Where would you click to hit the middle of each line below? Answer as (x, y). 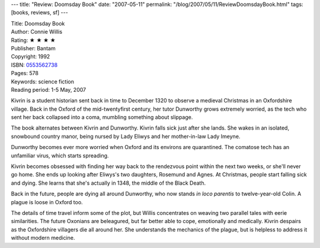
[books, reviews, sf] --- (39, 12)
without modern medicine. (43, 238)
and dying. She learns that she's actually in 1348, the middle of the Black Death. (108, 183)
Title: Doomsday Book (38, 23)
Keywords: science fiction (42, 81)
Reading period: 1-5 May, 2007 (48, 89)
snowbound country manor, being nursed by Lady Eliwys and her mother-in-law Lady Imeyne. (126, 136)
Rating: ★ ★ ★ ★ (33, 40)
